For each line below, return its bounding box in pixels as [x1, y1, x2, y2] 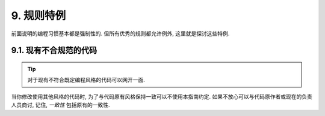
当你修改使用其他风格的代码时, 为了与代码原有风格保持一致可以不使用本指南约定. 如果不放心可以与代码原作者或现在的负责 [11, 93, 312, 100]
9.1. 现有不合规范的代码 [11, 45, 97, 56]
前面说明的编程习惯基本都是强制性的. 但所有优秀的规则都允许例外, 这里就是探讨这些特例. [11, 30, 230, 37]
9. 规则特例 [11, 9, 66, 22]
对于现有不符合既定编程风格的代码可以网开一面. [27, 77, 146, 84]
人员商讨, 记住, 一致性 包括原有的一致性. [11, 102, 110, 109]
